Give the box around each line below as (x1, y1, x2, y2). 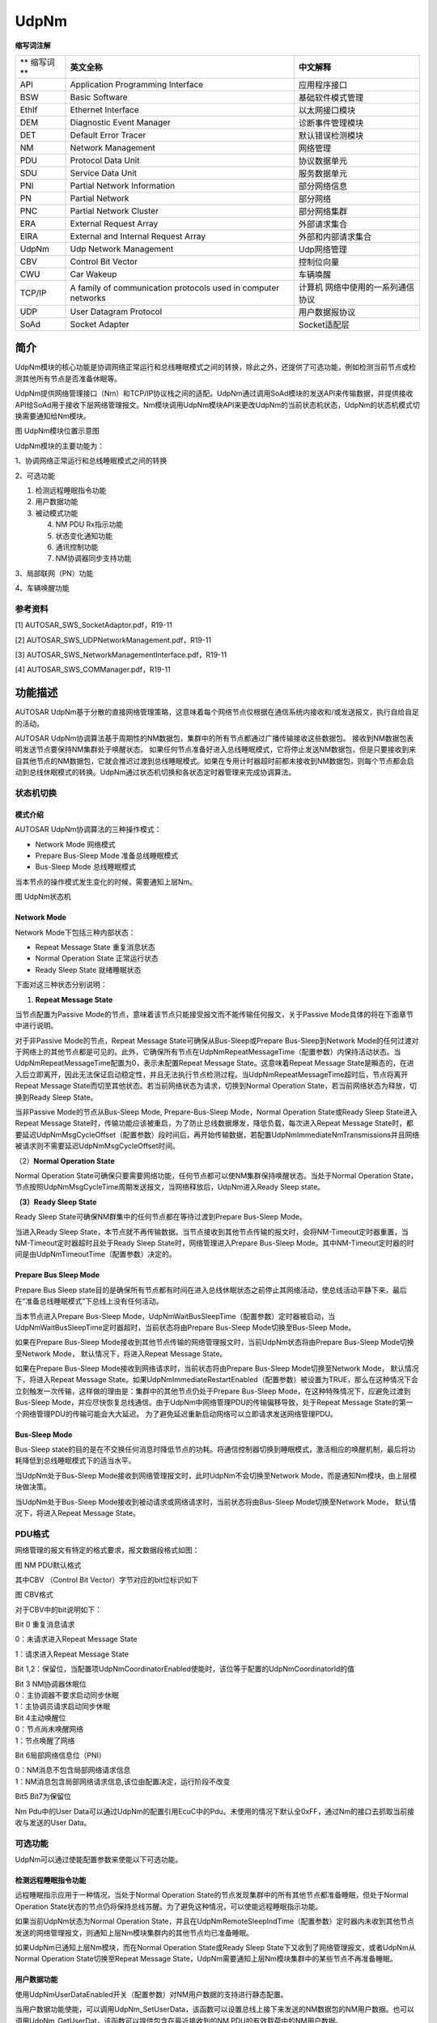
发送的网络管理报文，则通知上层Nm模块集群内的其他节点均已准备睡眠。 (15, 1928, 254, 1937)
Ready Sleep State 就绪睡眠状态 (35, 965, 142, 974)
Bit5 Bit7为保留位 (15, 1792, 72, 1801)
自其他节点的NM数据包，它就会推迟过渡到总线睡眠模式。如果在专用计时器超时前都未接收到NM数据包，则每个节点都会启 (15, 756, 414, 766)
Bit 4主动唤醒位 (15, 1712, 66, 1723)
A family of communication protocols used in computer (70, 282, 280, 293)
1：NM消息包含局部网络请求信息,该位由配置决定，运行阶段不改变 (15, 1776, 231, 1786)
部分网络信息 (298, 180, 348, 192)
